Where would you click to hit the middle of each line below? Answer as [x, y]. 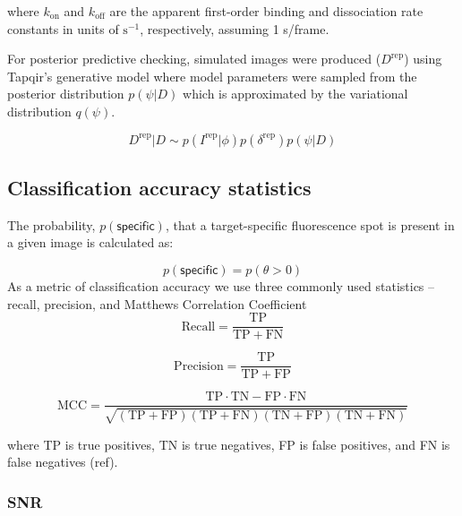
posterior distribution [66, 94]
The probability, [51, 224]
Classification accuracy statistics [159, 187]
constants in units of [63, 28]
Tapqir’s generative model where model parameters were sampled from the [212, 76]
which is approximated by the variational [295, 94]
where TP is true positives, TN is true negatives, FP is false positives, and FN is [229, 444]
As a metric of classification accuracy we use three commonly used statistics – [221, 285]
